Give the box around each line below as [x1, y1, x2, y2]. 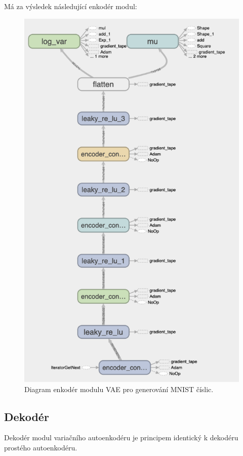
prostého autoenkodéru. [4, 442, 77, 453]
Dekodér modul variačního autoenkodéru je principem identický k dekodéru [4, 432, 238, 443]
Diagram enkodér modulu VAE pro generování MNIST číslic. [24, 383, 214, 394]
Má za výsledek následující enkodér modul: [4, 1, 137, 11]
